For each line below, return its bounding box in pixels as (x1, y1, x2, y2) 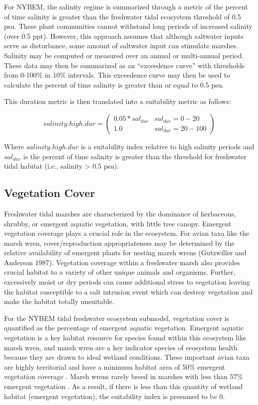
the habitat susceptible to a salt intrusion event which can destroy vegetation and (4, 286, 253, 297)
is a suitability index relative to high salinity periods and (81, 141, 255, 151)
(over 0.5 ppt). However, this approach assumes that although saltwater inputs (4, 30, 244, 41)
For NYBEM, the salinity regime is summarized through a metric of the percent (4, 1, 248, 11)
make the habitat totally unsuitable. (4, 296, 114, 306)
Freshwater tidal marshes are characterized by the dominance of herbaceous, (4, 208, 236, 218)
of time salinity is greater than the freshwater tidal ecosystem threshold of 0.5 (4, 11, 241, 21)
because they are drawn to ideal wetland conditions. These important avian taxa (4, 352, 250, 362)
